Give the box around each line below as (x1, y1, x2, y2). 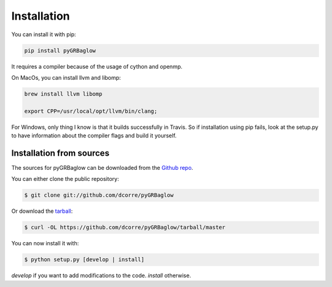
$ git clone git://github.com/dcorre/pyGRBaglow (24, 192, 174, 199)
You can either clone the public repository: (11, 175, 119, 183)
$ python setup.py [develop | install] (24, 256, 144, 263)
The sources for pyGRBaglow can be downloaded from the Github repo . (11, 164, 194, 171)
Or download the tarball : (11, 207, 73, 215)
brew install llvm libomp (24, 90, 103, 98)
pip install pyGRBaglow (24, 47, 97, 54)
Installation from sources (11, 148, 110, 158)
